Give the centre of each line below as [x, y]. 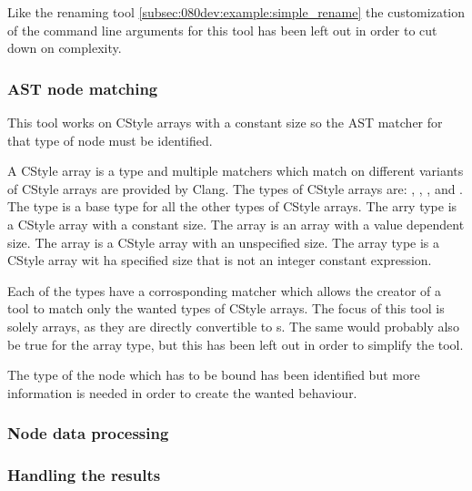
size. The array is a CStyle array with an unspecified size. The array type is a [224, 242]
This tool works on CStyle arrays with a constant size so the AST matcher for [225, 122]
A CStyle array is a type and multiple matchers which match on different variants [236, 171]
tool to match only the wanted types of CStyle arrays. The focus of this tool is [226, 308]
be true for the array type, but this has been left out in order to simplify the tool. [236, 344]
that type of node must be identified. [110, 140]
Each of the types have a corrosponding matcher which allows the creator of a [224, 290]
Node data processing [88, 433]
